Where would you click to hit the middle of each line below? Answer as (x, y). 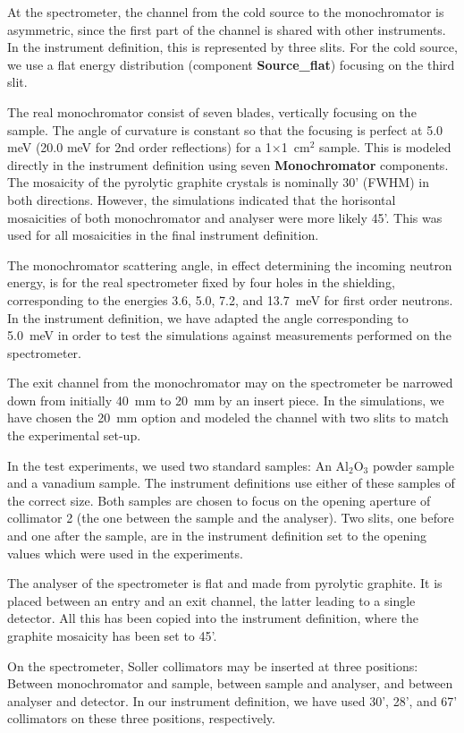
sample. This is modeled (385, 147)
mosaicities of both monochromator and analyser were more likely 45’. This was (225, 217)
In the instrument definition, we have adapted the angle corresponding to (208, 317)
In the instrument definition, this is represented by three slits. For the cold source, (232, 47)
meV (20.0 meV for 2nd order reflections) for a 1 (139, 147)
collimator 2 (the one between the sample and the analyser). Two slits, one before (231, 518)
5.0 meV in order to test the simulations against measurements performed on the (229, 335)
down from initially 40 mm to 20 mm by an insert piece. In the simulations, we (226, 400)
